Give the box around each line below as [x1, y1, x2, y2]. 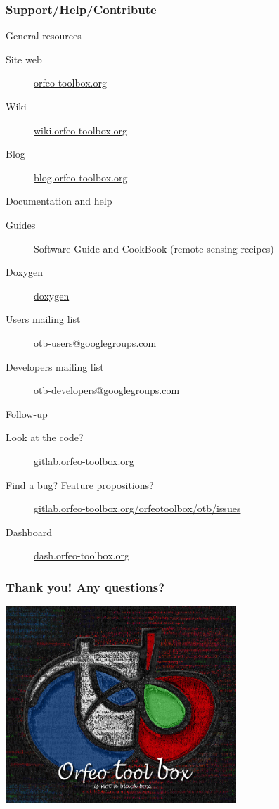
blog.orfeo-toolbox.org [34, 170, 128, 184]
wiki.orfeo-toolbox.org [34, 122, 128, 137]
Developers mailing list [6, 359, 104, 374]
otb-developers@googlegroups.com [34, 383, 180, 397]
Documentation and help [6, 193, 112, 208]
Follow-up [6, 406, 48, 421]
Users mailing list [6, 312, 81, 326]
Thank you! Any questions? [6, 578, 165, 595]
